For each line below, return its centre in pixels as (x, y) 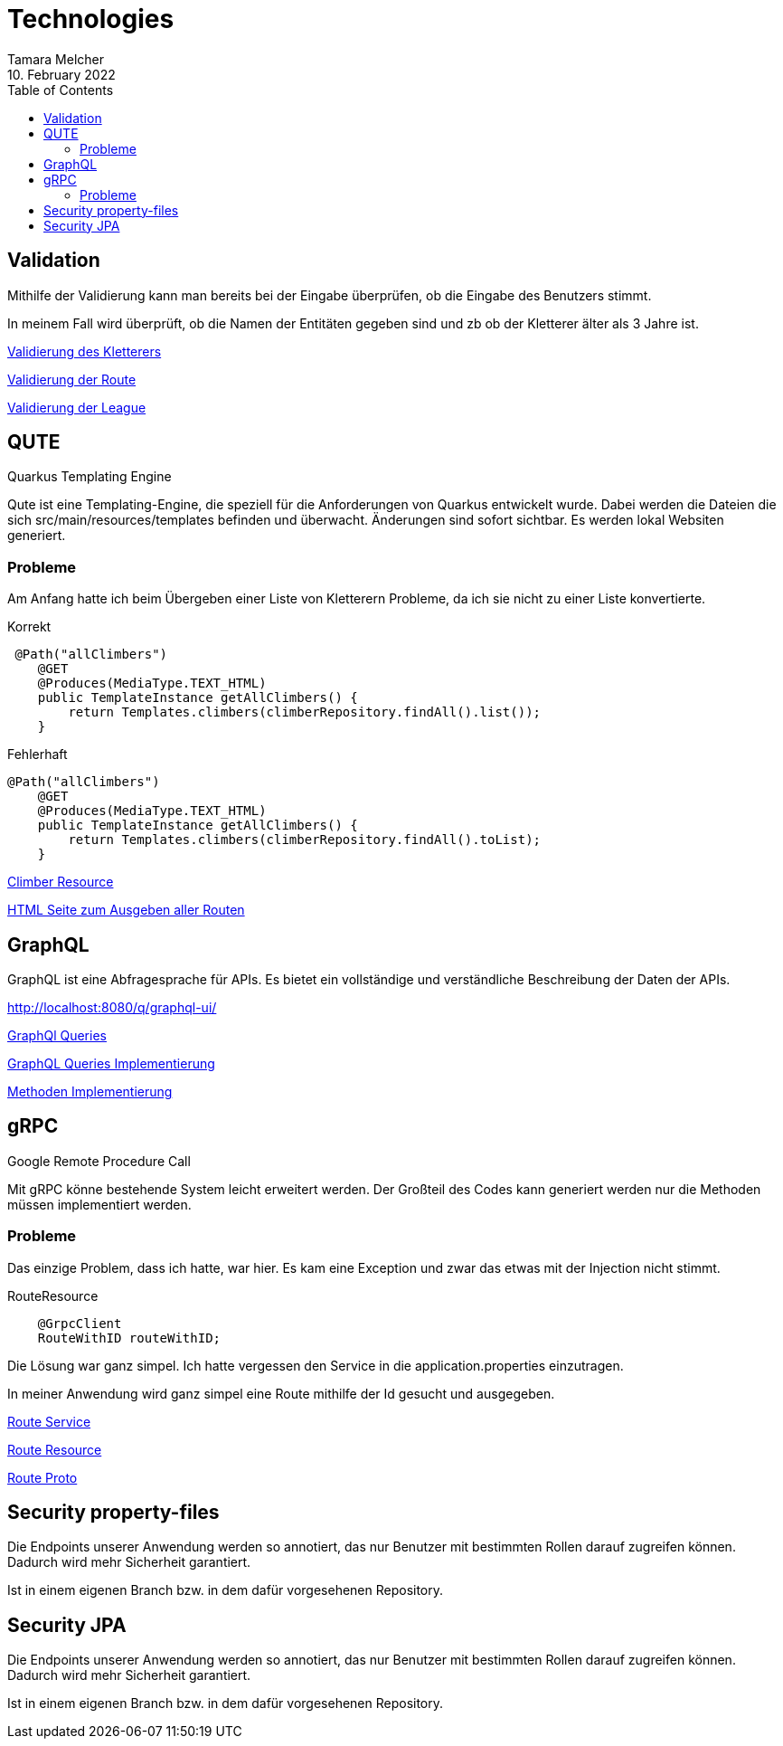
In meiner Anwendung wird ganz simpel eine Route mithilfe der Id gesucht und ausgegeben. (281, 1393)
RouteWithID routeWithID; (129, 1338)
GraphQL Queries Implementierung (111, 1064)
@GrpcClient (80, 1323)
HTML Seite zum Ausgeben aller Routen (126, 910)
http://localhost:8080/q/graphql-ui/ (112, 1008)
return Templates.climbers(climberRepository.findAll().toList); (305, 840)
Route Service (49, 1421)
